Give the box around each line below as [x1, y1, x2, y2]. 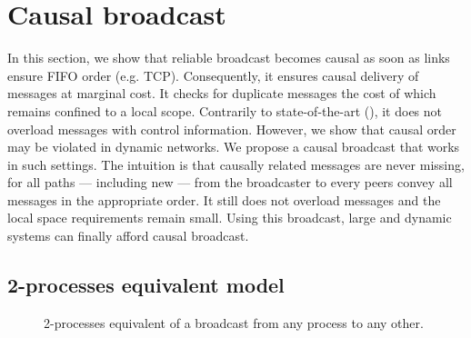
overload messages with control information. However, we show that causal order [7, 119, 456, 138]
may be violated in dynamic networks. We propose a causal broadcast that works [7, 137, 460, 156]
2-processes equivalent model [7, 271, 285, 299]
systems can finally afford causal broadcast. [7, 226, 249, 245]
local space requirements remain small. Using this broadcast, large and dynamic [7, 208, 452, 227]
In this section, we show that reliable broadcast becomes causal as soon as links [7, 48, 450, 67]
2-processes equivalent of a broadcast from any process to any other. [44, 313, 424, 332]
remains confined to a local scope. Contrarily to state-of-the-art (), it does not [7, 101, 443, 120]
